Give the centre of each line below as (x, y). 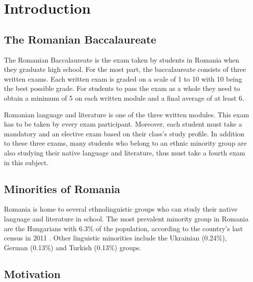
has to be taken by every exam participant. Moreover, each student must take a (123, 124)
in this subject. (26, 162)
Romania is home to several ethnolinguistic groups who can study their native (121, 209)
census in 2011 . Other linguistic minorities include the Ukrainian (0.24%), (116, 238)
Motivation (32, 273)
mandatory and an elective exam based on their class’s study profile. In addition (124, 133)
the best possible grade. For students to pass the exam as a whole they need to (122, 88)
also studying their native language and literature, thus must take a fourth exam (125, 152)
